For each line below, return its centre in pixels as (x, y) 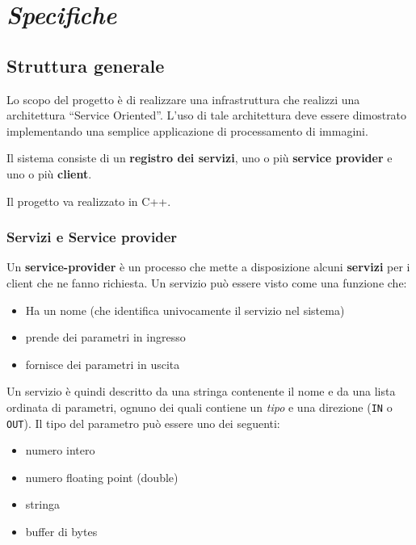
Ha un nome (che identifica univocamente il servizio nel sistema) (185, 310)
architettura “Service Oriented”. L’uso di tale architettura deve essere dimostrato (207, 115)
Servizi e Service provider (92, 237)
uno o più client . (49, 173)
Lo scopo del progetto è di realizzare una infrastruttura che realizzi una (183, 99)
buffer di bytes (61, 532)
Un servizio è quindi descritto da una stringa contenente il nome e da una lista (201, 391)
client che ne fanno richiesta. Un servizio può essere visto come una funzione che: (207, 282)
